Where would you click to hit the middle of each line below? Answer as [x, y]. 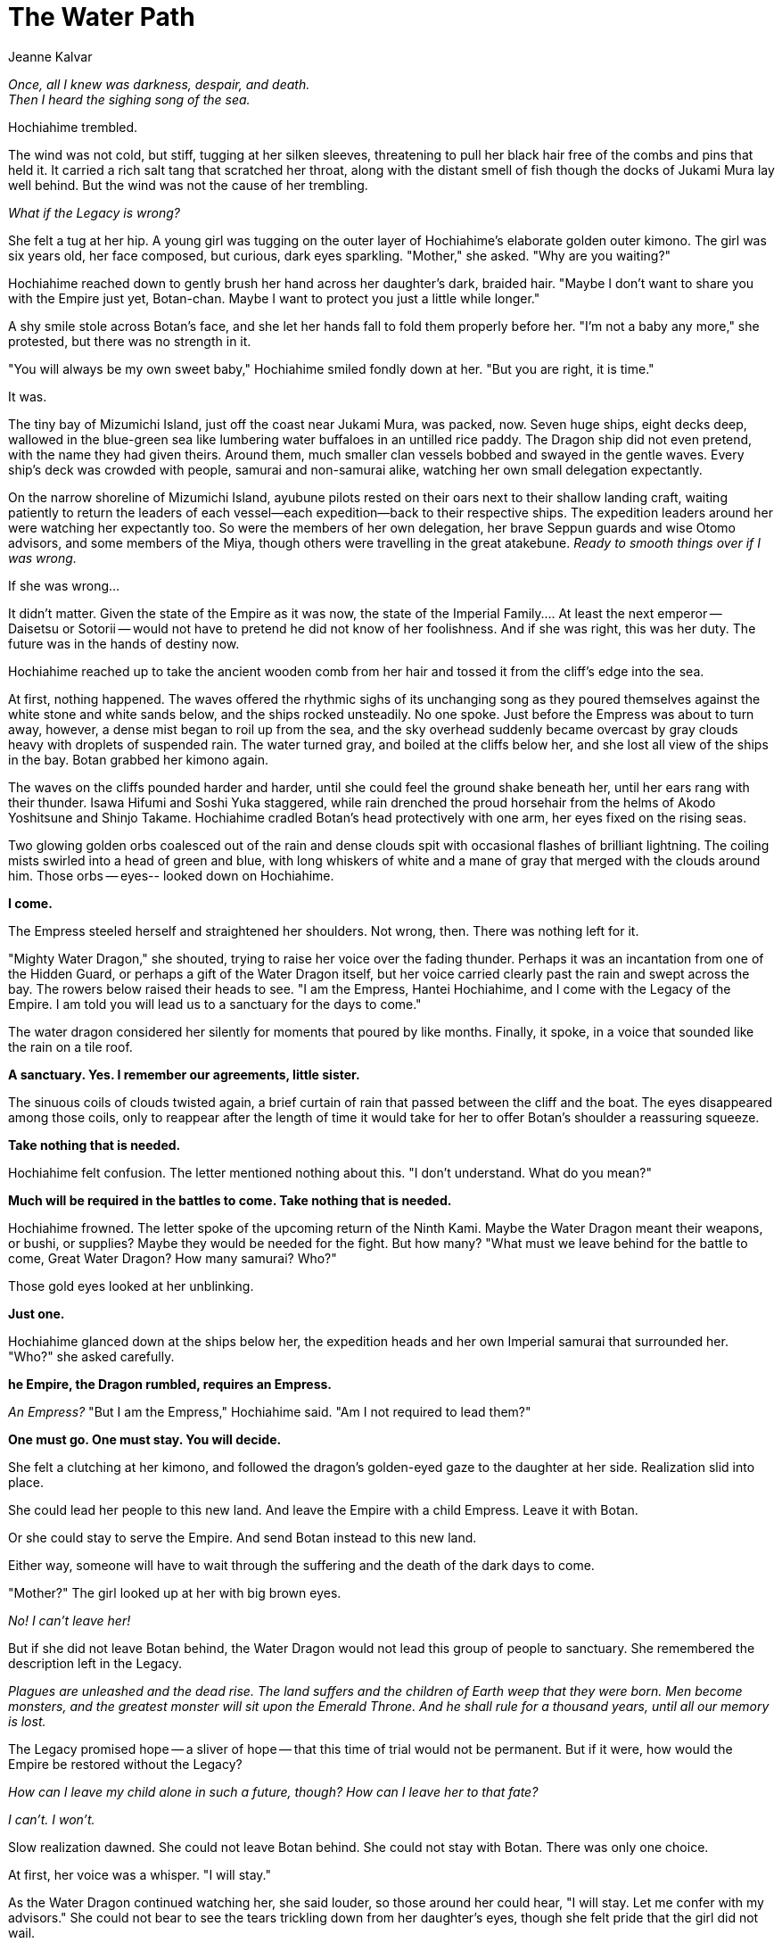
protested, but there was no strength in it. [130, 341]
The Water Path [102, 17]
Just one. [37, 1313]
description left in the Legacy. [95, 1663]
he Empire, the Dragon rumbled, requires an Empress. [170, 1384]
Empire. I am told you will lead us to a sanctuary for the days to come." [215, 1004]
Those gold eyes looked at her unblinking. [131, 1286]
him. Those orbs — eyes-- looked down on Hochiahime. [171, 875]
